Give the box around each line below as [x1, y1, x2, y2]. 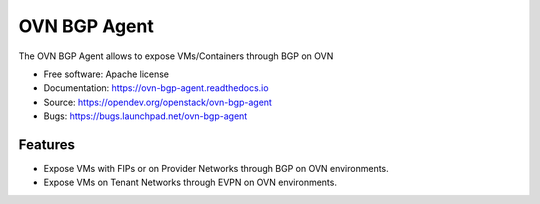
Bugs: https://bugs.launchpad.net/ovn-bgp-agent [43, 110, 248, 122]
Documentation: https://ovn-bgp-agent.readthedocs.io [43, 82, 269, 94]
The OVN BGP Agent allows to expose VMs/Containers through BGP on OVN [18, 50, 334, 62]
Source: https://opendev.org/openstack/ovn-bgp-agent [43, 96, 272, 108]
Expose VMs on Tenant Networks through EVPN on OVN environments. [43, 176, 337, 189]
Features [18, 136, 75, 153]
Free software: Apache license [43, 68, 170, 80]
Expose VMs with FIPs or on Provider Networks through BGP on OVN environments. [43, 163, 389, 175]
